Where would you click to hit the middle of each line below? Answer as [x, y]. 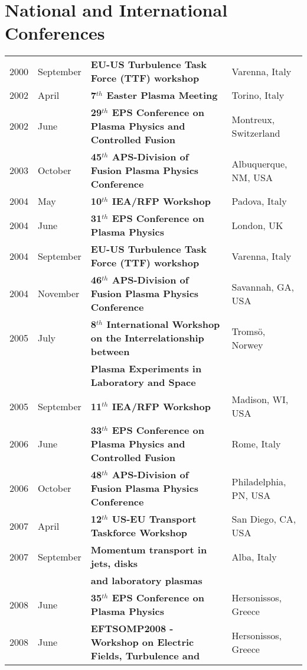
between [110, 352]
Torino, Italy [258, 95]
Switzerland [256, 133]
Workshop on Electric [142, 642]
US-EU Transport [154, 519]
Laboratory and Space [143, 382]
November [59, 294]
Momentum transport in [149, 550]
